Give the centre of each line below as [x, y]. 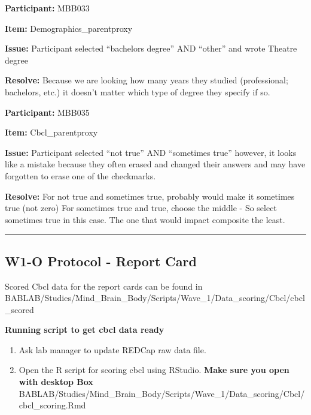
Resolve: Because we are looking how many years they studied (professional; [147, 80]
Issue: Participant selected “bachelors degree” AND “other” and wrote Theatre [151, 48]
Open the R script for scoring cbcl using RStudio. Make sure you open [154, 370]
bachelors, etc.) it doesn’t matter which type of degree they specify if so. [138, 91]
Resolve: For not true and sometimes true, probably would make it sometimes [150, 196]
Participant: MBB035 [47, 112]
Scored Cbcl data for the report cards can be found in [104, 286]
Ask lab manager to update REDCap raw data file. [112, 349]
